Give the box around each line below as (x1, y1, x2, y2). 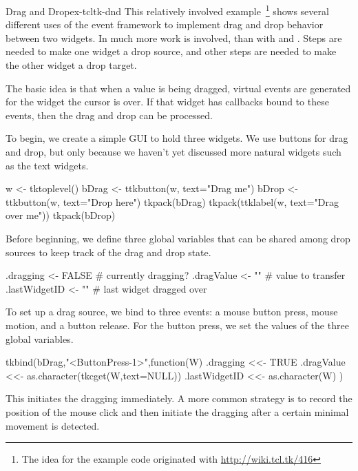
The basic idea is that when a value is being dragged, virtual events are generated (6, 81, 351, 95)
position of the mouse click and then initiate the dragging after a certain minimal (6, 404, 349, 419)
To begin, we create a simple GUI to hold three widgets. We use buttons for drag (6, 131, 348, 145)
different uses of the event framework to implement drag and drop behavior (6, 17, 324, 32)
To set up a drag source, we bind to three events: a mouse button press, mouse (6, 304, 338, 319)
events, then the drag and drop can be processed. (6, 107, 213, 122)
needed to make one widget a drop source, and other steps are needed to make (6, 44, 337, 59)
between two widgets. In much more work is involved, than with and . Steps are (6, 30, 342, 45)
